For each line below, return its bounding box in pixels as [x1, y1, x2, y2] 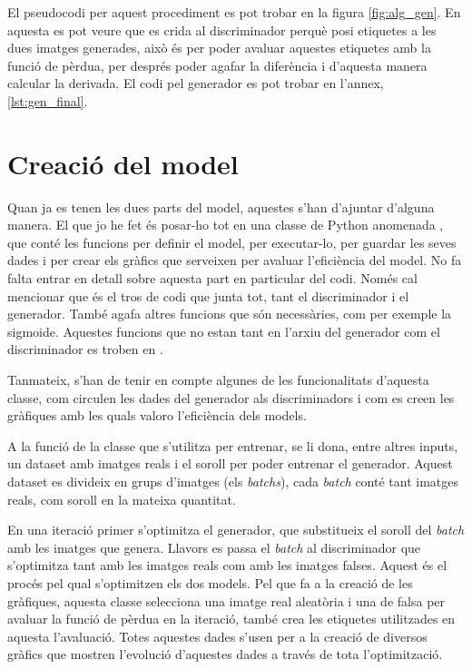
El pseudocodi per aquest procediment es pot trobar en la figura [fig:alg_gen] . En [7, 3, 461, 21]
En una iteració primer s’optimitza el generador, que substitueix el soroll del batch [7, 520, 465, 539]
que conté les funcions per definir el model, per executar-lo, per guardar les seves [7, 232, 457, 251]
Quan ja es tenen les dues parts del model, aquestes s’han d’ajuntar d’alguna [7, 197, 435, 216]
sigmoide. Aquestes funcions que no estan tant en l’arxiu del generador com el [7, 321, 440, 340]
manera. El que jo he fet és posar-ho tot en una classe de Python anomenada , [7, 215, 444, 234]
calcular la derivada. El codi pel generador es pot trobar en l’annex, [7, 74, 384, 93]
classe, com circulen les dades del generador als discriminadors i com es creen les [7, 388, 455, 407]
